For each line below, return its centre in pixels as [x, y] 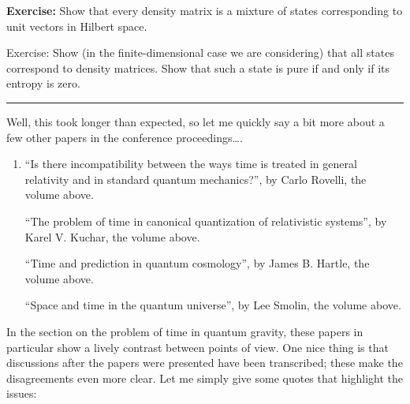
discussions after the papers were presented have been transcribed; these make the [205, 363]
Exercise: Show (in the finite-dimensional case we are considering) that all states [200, 52]
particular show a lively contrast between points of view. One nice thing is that [198, 347]
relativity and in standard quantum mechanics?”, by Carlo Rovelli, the [196, 179]
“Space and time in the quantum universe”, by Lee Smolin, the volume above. [213, 305]
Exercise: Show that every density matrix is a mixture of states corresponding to [205, 10]
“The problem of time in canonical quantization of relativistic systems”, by [206, 221]
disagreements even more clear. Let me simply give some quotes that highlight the [205, 378]
